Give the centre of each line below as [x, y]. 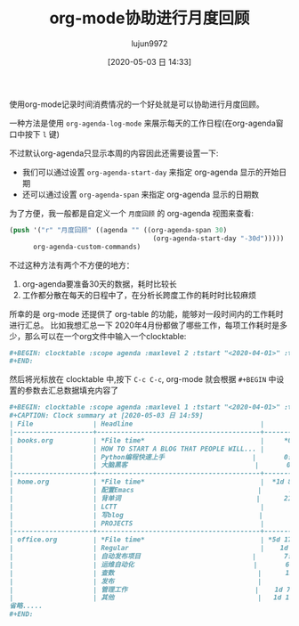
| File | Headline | [137, 424]
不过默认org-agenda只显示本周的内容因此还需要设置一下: [114, 153]
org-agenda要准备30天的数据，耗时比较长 [100, 284]
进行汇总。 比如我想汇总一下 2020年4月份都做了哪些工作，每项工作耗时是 [145, 325]
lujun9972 [149, 43]
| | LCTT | [137, 507]
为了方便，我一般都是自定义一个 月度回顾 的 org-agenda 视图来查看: [132, 213]
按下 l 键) [42, 134]
